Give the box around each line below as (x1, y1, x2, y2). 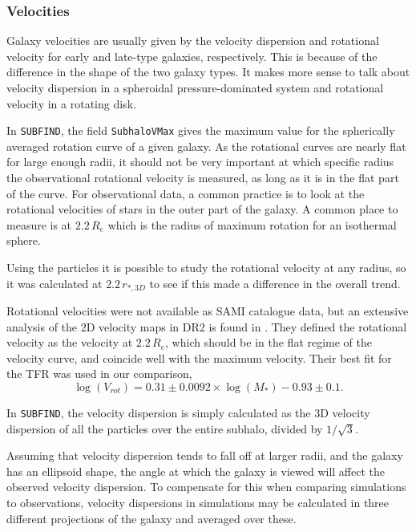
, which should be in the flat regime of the (165, 334, 373, 351)
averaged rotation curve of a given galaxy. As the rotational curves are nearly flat (6, 137, 406, 154)
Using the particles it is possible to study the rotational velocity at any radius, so (6, 259, 406, 275)
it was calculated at (6, 274, 103, 291)
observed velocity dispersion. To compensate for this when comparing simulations (6, 478, 406, 495)
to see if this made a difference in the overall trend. (149, 274, 401, 291)
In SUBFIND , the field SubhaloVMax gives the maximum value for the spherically (6, 122, 395, 139)
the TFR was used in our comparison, (6, 365, 192, 382)
